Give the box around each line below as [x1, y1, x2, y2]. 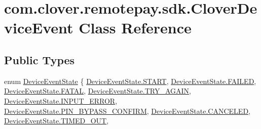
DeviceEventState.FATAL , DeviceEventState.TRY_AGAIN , [4, 85, 191, 96]
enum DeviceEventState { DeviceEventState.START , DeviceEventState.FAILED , [4, 75, 256, 86]
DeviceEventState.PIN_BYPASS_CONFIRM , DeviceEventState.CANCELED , [4, 105, 250, 116]
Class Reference [79, 17, 192, 38]
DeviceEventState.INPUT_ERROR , [4, 95, 118, 106]
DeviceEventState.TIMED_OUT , [4, 115, 109, 126]
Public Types [4, 52, 75, 67]
